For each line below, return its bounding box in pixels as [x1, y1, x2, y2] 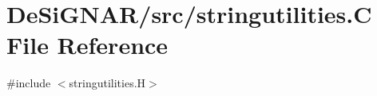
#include [6, 75, 51, 91]
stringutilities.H [69, 75, 146, 91]
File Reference [6, 29, 169, 61]
